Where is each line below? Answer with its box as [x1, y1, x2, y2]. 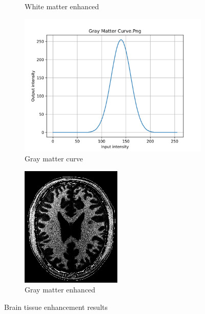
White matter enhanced [25, 1, 99, 11]
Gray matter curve [25, 153, 83, 164]
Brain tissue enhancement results [4, 301, 108, 312]
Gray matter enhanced [25, 284, 95, 295]
